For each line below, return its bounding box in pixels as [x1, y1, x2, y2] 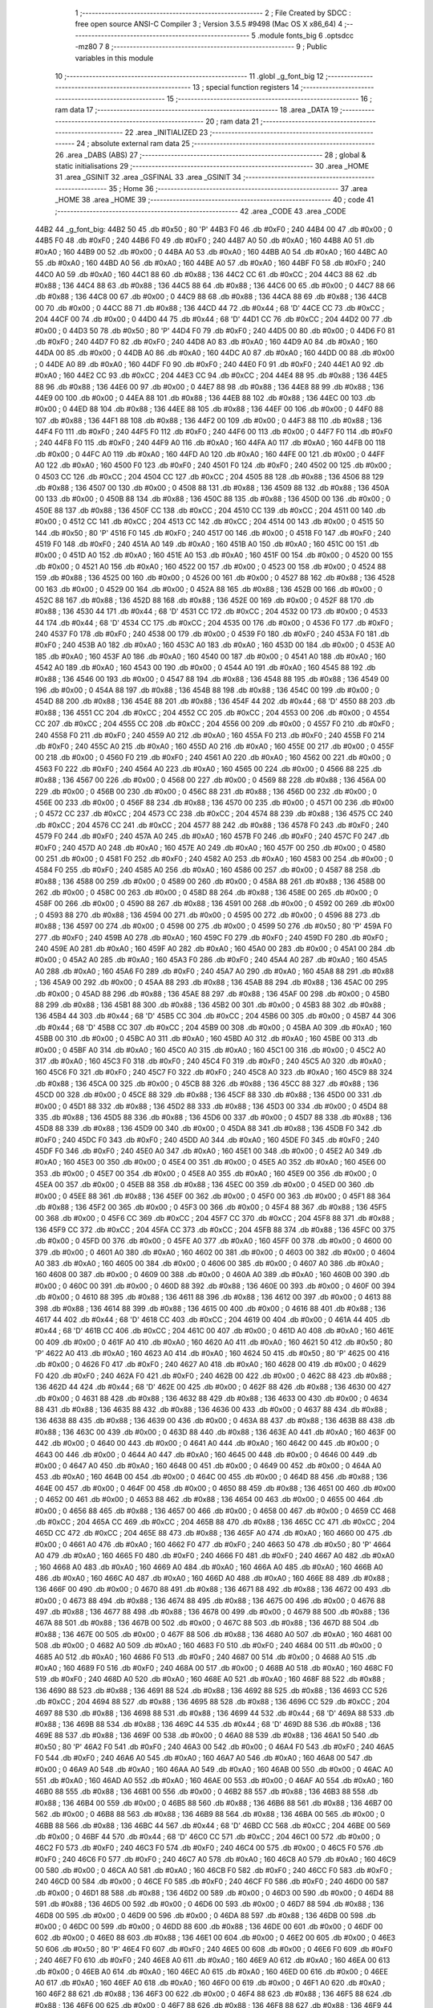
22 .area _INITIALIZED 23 [124, 127, 208, 137]
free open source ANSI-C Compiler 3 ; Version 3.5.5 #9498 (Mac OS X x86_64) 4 [75, 19, 343, 29]
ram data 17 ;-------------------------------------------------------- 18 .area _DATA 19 [55, 105, 338, 115]
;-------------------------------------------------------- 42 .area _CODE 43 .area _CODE [55, 206, 346, 216]
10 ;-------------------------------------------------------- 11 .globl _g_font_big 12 [55, 71, 324, 80]
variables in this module [75, 53, 154, 63]
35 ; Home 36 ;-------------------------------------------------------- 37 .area [108, 183, 368, 193]
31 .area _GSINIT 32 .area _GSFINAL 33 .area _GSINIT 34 [55, 173, 242, 182]
